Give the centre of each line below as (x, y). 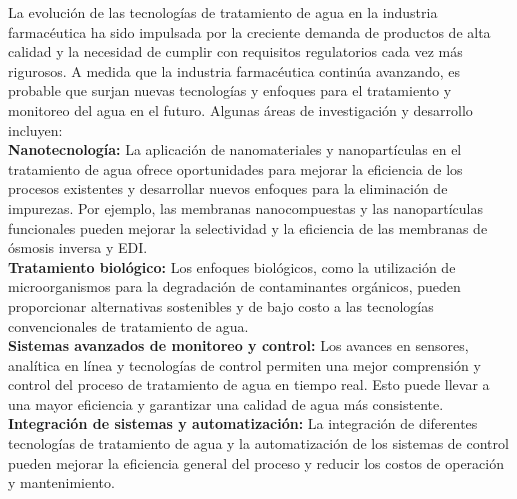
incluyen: (35, 129)
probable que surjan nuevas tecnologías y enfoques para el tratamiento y (230, 90)
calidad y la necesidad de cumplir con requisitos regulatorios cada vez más (235, 51)
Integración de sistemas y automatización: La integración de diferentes (243, 423)
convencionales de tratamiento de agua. (128, 325)
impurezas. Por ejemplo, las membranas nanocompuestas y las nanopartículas (245, 207)
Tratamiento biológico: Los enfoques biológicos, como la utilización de (232, 266)
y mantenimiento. (61, 482)
